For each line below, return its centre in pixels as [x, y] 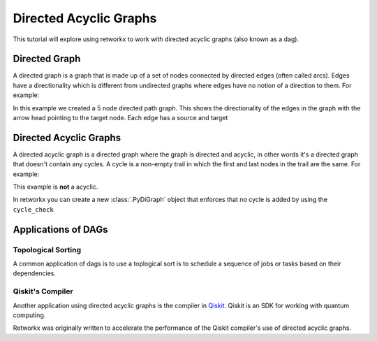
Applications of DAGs [60, 230]
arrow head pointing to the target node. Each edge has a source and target [120, 118]
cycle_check [33, 209]
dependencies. [34, 273]
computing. [29, 315]
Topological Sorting [47, 249]
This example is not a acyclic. [56, 187]
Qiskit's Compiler [43, 291]
